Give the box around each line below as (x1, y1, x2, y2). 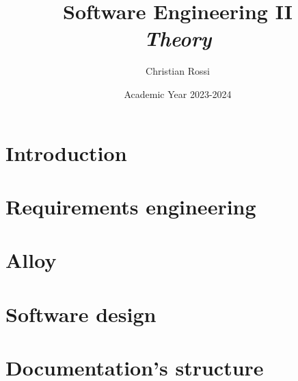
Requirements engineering (5, 192, 256, 220)
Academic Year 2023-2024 (124, 86, 232, 101)
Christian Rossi (146, 64, 210, 78)
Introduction (5, 138, 127, 167)
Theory (144, 24, 212, 53)
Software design (5, 299, 157, 328)
